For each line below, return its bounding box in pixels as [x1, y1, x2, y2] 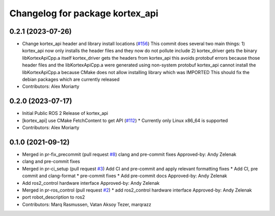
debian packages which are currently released [22, 77, 120, 83]
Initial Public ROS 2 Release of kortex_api [22, 110, 108, 116]
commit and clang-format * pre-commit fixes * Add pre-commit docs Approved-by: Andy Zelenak [22, 173, 228, 179]
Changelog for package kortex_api [9, 8, 159, 19]
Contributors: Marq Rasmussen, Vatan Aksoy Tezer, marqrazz [22, 201, 152, 207]
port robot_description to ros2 [22, 194, 85, 200]
